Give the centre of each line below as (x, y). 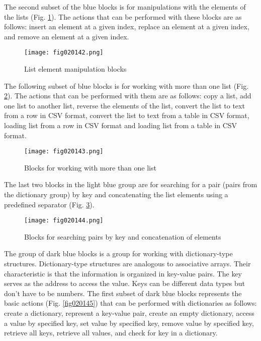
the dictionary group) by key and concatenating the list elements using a (116, 194)
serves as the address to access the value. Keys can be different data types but (125, 283)
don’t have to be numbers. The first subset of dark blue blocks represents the (123, 293)
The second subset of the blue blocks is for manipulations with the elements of (125, 7)
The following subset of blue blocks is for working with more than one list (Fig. (126, 86)
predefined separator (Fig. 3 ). (49, 204)
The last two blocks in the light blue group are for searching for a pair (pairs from (131, 184)
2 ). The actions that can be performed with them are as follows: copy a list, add (128, 96)
